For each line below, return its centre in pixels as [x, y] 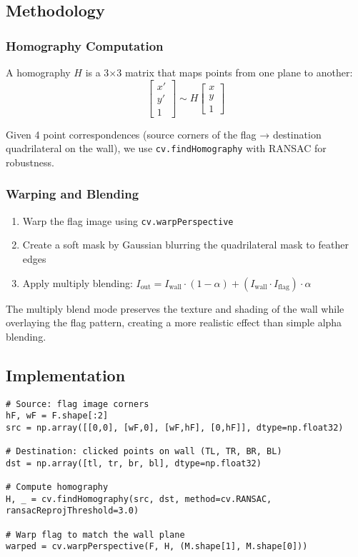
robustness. [30, 162]
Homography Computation [85, 45]
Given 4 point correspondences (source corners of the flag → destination [164, 134]
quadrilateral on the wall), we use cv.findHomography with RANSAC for [166, 148]
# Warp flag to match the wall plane [95, 535]
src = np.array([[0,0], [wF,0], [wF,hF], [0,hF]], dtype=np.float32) [175, 427]
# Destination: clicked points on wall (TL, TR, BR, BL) [144, 452]
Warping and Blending [73, 194]
